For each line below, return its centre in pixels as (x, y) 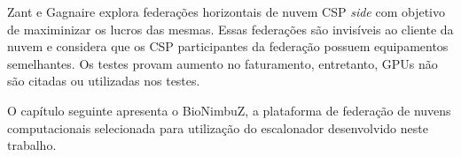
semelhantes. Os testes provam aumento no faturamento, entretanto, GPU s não (223, 63)
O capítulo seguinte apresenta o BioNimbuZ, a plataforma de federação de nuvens (229, 110)
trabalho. (32, 145)
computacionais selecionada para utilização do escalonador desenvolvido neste (218, 127)
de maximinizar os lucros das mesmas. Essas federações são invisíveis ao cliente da (230, 29)
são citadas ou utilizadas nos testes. (104, 81)
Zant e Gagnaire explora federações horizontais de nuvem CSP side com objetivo (227, 11)
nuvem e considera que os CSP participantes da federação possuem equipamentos (228, 46)
